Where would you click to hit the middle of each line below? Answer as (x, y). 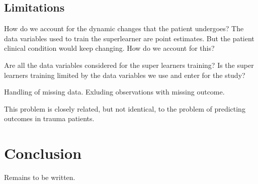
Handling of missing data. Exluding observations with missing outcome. (114, 92)
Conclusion (43, 153)
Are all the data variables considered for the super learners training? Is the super (129, 65)
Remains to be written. (40, 177)
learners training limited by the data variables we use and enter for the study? (125, 75)
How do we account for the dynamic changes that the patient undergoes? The (124, 28)
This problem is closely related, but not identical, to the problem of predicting (125, 108)
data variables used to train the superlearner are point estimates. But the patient (129, 38)
